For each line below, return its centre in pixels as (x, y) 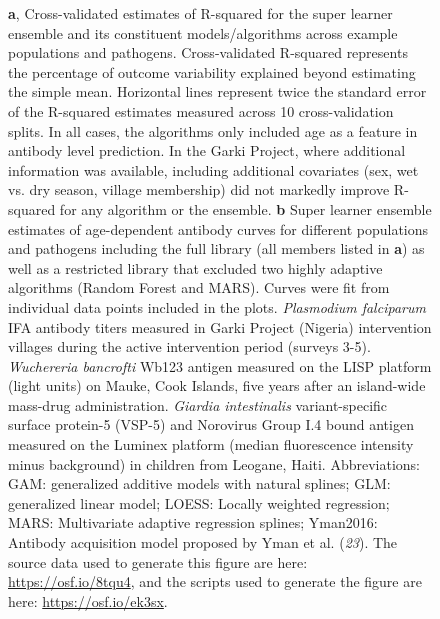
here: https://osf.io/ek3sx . (88, 600)
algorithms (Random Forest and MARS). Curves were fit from (199, 287)
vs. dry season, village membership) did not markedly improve (199, 189)
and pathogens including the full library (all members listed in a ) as (216, 248)
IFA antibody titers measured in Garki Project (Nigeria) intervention (220, 326)
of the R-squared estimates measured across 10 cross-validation (201, 110)
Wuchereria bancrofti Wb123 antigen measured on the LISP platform (220, 365)
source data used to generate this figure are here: (158, 561)
